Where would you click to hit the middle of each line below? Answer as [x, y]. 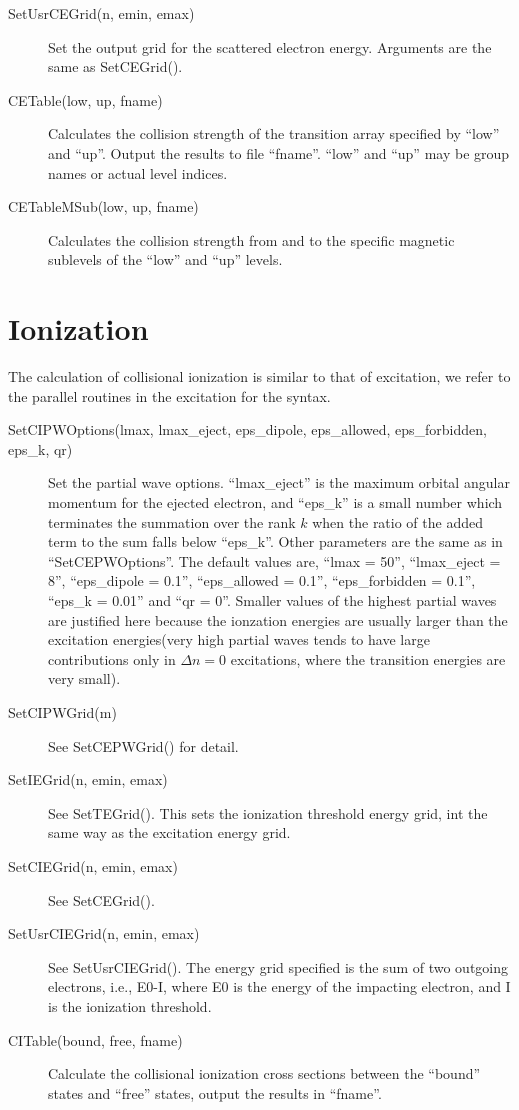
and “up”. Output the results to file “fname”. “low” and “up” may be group [279, 152]
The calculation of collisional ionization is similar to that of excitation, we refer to [259, 376]
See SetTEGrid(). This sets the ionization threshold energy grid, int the [268, 812]
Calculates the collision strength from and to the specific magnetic [251, 239]
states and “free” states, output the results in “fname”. [215, 1092]
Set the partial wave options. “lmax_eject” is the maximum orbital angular [279, 482]
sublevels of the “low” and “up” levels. [165, 259]
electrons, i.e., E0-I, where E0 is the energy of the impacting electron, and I [279, 986]
